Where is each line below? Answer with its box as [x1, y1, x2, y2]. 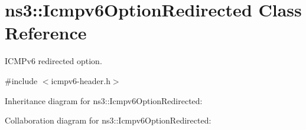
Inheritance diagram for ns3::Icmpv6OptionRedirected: [5, 94, 203, 106]
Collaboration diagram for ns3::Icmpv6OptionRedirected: [5, 114, 211, 126]
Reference [5, 21, 87, 45]
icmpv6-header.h [51, 74, 110, 86]
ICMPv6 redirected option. [5, 55, 102, 67]
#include [5, 74, 38, 86]
